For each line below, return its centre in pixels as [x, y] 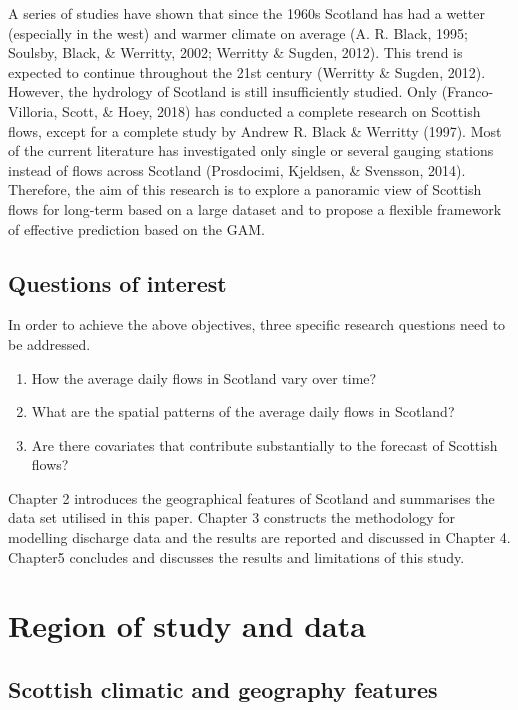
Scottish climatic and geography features [223, 689]
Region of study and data [187, 625]
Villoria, [33, 110]
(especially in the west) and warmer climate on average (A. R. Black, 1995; [238, 32]
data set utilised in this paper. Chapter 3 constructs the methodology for [232, 517]
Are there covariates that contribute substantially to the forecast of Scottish [264, 444]
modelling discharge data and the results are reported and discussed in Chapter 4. [259, 537]
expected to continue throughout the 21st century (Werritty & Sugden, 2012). [247, 71]
